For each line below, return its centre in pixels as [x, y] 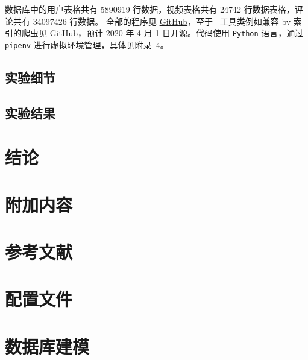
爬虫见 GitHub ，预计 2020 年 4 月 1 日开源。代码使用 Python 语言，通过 [162, 33]
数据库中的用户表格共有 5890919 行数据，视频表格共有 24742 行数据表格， [150, 9]
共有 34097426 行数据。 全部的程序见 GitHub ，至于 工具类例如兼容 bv [152, 21]
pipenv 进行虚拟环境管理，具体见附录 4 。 [87, 44]
